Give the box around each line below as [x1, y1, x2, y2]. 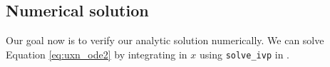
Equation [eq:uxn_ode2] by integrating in [6, 46, 187, 61]
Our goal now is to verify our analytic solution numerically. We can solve [6, 33, 324, 48]
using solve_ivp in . [199, 46, 289, 61]
